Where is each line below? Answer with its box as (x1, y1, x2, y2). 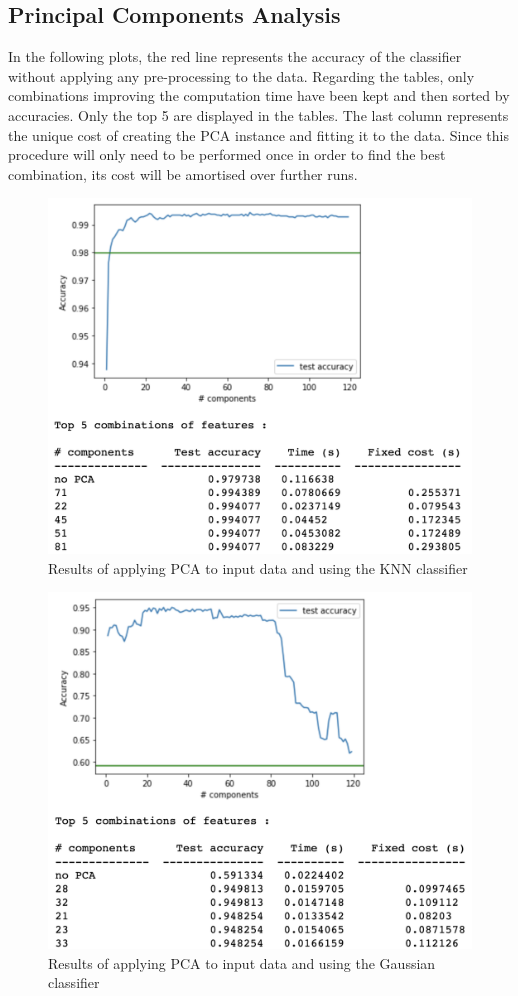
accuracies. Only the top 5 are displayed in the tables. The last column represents (8, 104, 509, 125)
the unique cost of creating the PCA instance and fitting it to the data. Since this (8, 124, 509, 145)
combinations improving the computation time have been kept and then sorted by (8, 85, 510, 106)
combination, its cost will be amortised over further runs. (8, 163, 358, 184)
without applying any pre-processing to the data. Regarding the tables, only (8, 65, 475, 86)
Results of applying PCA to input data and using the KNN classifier (48, 557, 468, 578)
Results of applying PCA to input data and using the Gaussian (48, 952, 436, 973)
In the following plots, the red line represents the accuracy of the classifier (8, 46, 462, 67)
